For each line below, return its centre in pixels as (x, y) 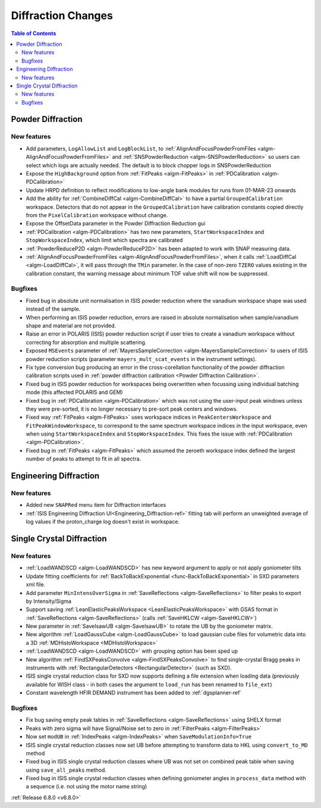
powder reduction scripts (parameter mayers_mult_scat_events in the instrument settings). (141, 359)
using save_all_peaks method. (66, 770)
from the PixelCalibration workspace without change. (97, 215)
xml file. (36, 585)
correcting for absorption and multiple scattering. (86, 342)
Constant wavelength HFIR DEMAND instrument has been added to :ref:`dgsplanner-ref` (134, 693)
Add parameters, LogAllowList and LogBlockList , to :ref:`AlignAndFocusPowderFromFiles (141, 148)
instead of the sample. (53, 309)
